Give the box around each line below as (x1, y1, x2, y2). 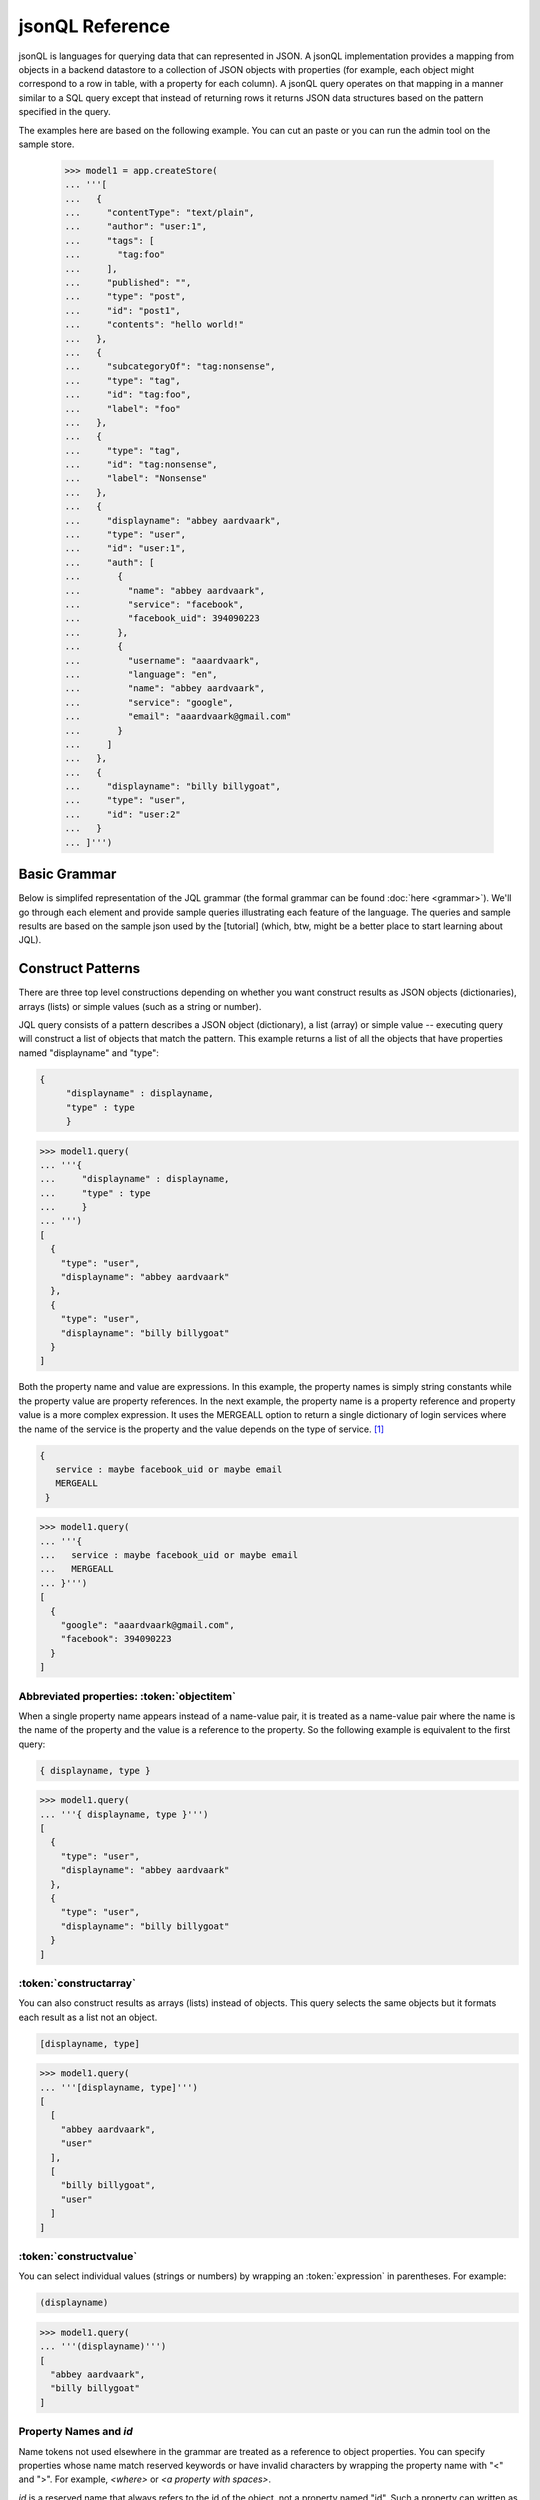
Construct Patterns (18, 960, 141, 977)
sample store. (18, 138, 75, 150)
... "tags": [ (64, 235, 155, 246)
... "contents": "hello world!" (64, 319, 245, 330)
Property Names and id (18, 2425, 134, 2439)
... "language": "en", (64, 668, 219, 680)
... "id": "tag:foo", (64, 389, 192, 400)
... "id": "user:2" (64, 808, 182, 820)
